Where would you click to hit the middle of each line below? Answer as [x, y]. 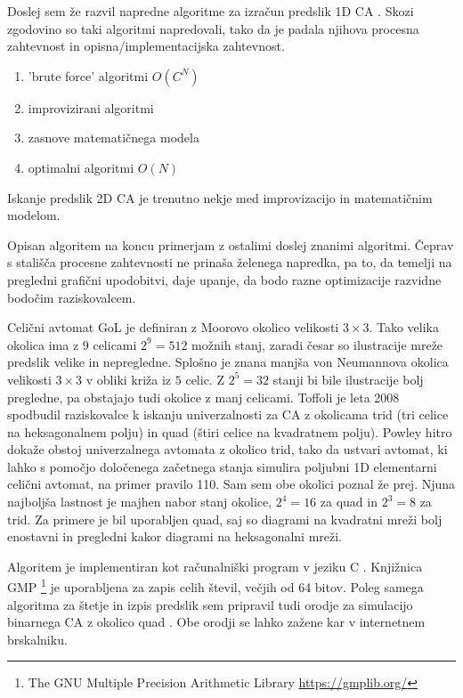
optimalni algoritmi [81, 167]
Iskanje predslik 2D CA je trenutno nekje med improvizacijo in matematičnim [220, 197]
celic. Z [205, 379]
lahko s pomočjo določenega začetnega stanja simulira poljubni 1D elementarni [222, 466]
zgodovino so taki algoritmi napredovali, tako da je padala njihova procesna [213, 28]
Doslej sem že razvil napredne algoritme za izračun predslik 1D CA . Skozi [211, 11]
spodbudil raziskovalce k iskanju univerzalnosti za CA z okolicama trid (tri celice [228, 414]
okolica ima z [43, 344]
